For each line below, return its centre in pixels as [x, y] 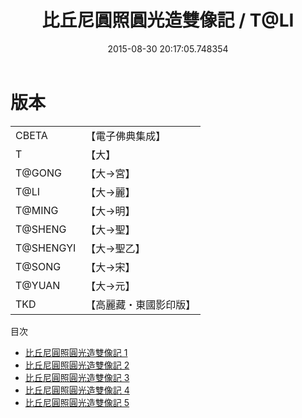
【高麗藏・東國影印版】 [141, 304]
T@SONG [38, 266]
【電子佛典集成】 [126, 136]
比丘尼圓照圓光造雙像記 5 [77, 402]
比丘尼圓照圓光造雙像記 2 [77, 365]
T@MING [37, 210]
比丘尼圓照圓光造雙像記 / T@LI [168, 20]
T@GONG [38, 173]
